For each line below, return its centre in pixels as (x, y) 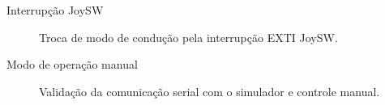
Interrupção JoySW (55, 10)
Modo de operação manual (72, 64)
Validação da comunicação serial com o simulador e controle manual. (210, 91)
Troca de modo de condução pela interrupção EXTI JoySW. (188, 37)
